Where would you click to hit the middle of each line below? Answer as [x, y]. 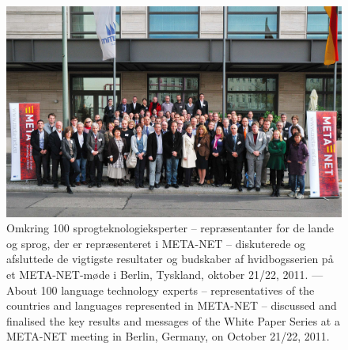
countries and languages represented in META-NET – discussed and [172, 305]
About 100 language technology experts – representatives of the [161, 290]
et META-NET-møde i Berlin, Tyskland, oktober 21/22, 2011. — [165, 275]
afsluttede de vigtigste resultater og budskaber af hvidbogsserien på [170, 259]
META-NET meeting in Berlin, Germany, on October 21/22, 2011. [168, 336]
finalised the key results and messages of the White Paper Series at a [173, 320]
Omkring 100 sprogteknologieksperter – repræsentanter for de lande [170, 228]
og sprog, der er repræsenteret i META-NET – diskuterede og [156, 243]
